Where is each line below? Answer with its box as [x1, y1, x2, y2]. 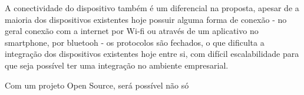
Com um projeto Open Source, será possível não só [5, 79, 189, 91]
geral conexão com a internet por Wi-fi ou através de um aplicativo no [5, 25, 259, 37]
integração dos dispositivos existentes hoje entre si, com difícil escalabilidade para [5, 48, 299, 60]
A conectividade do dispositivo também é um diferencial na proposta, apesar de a [5, 2, 299, 13]
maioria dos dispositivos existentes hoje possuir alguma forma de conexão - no [5, 13, 287, 25]
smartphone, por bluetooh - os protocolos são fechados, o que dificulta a [5, 36, 265, 48]
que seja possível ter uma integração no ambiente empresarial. [5, 59, 229, 71]
